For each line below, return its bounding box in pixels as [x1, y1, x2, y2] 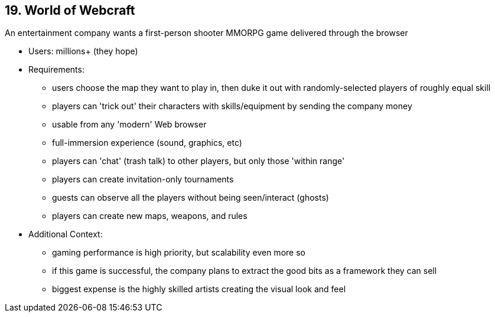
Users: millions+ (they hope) [28, 46, 138, 57]
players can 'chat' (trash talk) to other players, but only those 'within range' [52, 156, 345, 166]
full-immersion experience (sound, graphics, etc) [52, 138, 242, 148]
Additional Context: [28, 229, 103, 240]
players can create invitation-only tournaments [52, 174, 234, 185]
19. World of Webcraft [5, 3, 135, 18]
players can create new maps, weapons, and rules [52, 211, 247, 221]
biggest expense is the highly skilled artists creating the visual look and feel [52, 284, 346, 295]
